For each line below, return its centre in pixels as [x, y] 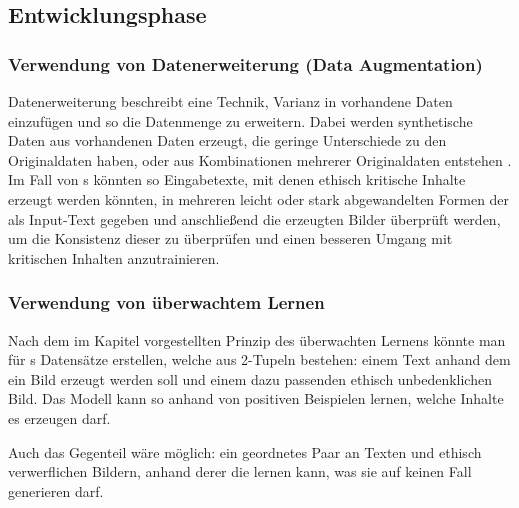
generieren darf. [56, 490]
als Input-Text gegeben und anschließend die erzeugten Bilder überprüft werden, [254, 218]
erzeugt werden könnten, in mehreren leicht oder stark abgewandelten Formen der [259, 198]
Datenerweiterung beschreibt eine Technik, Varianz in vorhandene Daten [230, 101]
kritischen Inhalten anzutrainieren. [114, 257]
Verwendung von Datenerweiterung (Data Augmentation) [245, 63]
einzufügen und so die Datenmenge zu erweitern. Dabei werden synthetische [240, 120]
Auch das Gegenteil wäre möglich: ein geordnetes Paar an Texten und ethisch [245, 451]
